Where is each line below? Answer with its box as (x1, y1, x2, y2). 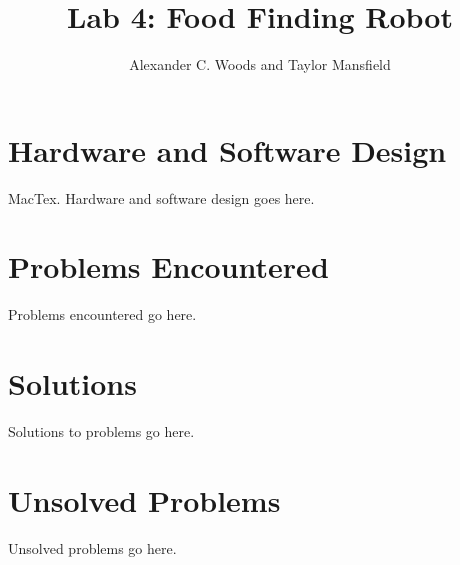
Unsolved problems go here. (8, 537, 177, 558)
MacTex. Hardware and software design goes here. (8, 187, 315, 208)
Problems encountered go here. (8, 304, 197, 325)
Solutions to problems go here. (8, 421, 195, 442)
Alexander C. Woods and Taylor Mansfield (129, 54, 391, 75)
